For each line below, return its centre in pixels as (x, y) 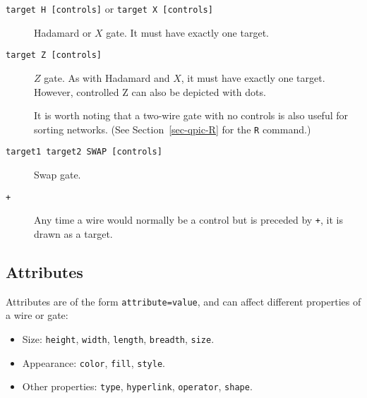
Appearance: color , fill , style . (94, 362)
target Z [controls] (54, 55)
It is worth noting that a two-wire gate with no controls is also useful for (191, 115)
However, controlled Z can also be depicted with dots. (150, 91)
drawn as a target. (73, 233)
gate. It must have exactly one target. (187, 32)
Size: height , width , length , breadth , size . (118, 338)
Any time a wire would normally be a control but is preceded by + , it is (188, 220)
